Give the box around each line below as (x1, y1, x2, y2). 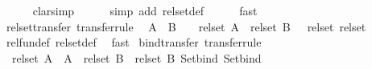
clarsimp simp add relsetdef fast (32, 2, 258, 18)
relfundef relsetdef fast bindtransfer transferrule (6, 34, 262, 51)
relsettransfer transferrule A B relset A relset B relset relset (6, 18, 366, 34)
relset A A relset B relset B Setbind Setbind (11, 49, 262, 66)
